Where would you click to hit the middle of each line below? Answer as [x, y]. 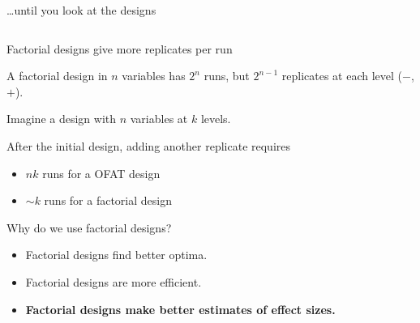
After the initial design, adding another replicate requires [148, 145]
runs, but [227, 76]
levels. [216, 119]
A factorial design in [57, 76]
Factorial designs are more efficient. [114, 281]
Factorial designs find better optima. [116, 255]
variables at [159, 119]
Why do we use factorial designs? [89, 227]
